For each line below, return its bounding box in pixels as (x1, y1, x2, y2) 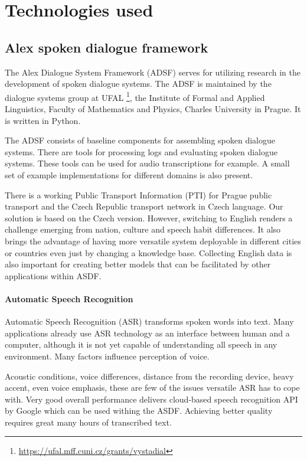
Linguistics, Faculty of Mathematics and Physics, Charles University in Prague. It (5, 103, 301, 115)
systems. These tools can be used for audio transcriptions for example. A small (5, 157, 290, 169)
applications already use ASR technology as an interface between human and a (5, 326, 290, 339)
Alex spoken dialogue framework (5, 38, 208, 56)
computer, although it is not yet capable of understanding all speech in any (5, 338, 277, 351)
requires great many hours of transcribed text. (5, 416, 172, 428)
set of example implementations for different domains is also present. (5, 168, 253, 181)
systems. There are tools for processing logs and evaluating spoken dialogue (5, 145, 277, 158)
